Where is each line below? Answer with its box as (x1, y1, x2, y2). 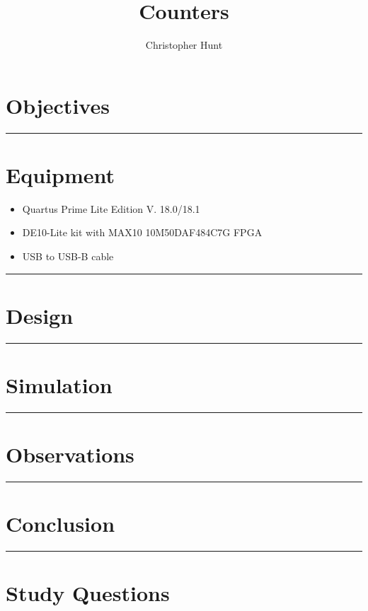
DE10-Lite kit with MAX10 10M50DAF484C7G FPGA (22, 225, 263, 240)
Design (6, 301, 74, 330)
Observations (6, 440, 134, 468)
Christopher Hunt (145, 37, 223, 52)
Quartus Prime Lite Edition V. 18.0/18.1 (22, 201, 200, 216)
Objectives (6, 91, 110, 120)
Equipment (6, 160, 115, 189)
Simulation (6, 370, 113, 399)
